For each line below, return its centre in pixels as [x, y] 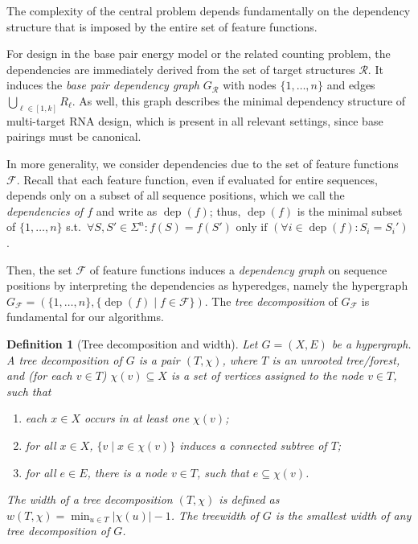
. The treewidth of [215, 515]
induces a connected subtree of [253, 445]
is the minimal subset [350, 210]
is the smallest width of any [343, 515]
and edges [351, 85]
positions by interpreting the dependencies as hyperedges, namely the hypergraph [207, 285]
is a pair [159, 359]
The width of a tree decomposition [90, 499]
